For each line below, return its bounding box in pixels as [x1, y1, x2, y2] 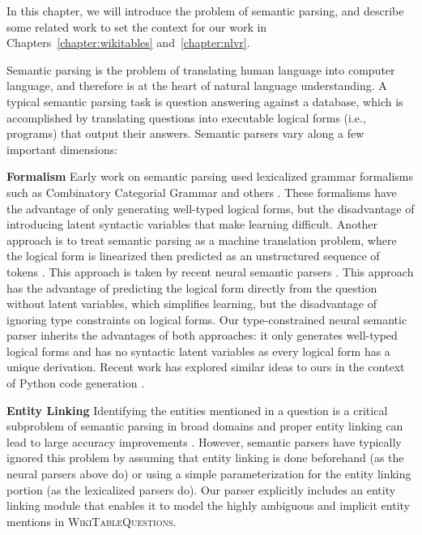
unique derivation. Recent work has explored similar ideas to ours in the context [6, 358, 405, 375]
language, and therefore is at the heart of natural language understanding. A [6, 77, 387, 94]
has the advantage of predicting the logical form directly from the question [6, 279, 377, 296]
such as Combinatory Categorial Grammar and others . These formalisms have [6, 183, 397, 200]
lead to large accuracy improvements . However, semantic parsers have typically [6, 433, 402, 450]
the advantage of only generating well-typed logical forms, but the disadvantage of [6, 199, 415, 216]
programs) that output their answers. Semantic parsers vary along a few [6, 125, 364, 142]
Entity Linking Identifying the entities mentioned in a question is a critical [6, 401, 388, 418]
